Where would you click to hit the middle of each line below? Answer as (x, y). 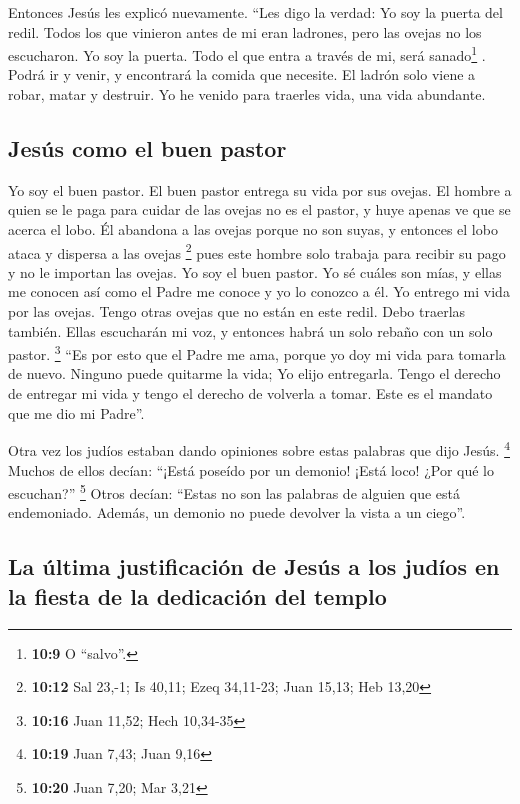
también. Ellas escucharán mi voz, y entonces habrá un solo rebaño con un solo (250, 330)
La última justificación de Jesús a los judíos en (254, 566)
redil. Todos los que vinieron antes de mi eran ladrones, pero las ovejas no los (245, 31)
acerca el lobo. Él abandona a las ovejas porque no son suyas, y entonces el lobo (253, 229)
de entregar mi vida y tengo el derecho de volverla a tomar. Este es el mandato (250, 393)
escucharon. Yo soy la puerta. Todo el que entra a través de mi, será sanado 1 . (247, 53)
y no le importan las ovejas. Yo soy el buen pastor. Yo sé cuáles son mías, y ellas (255, 271)
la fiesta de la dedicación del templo (197, 595)
